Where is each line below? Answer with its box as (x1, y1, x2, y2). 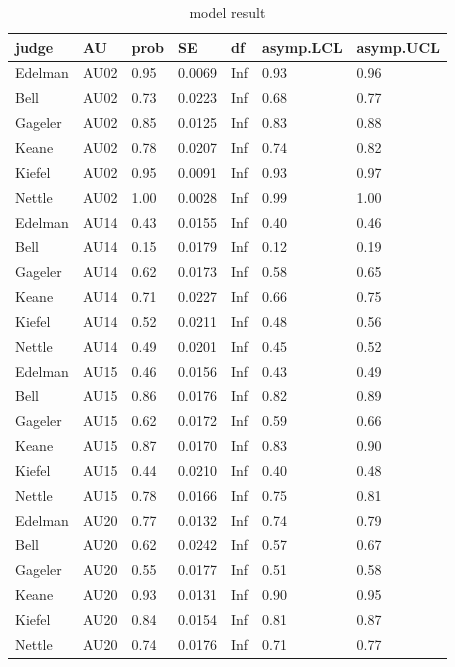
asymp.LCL (262, 36, 343, 57)
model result (189, 2, 266, 22)
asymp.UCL (356, 36, 440, 57)
